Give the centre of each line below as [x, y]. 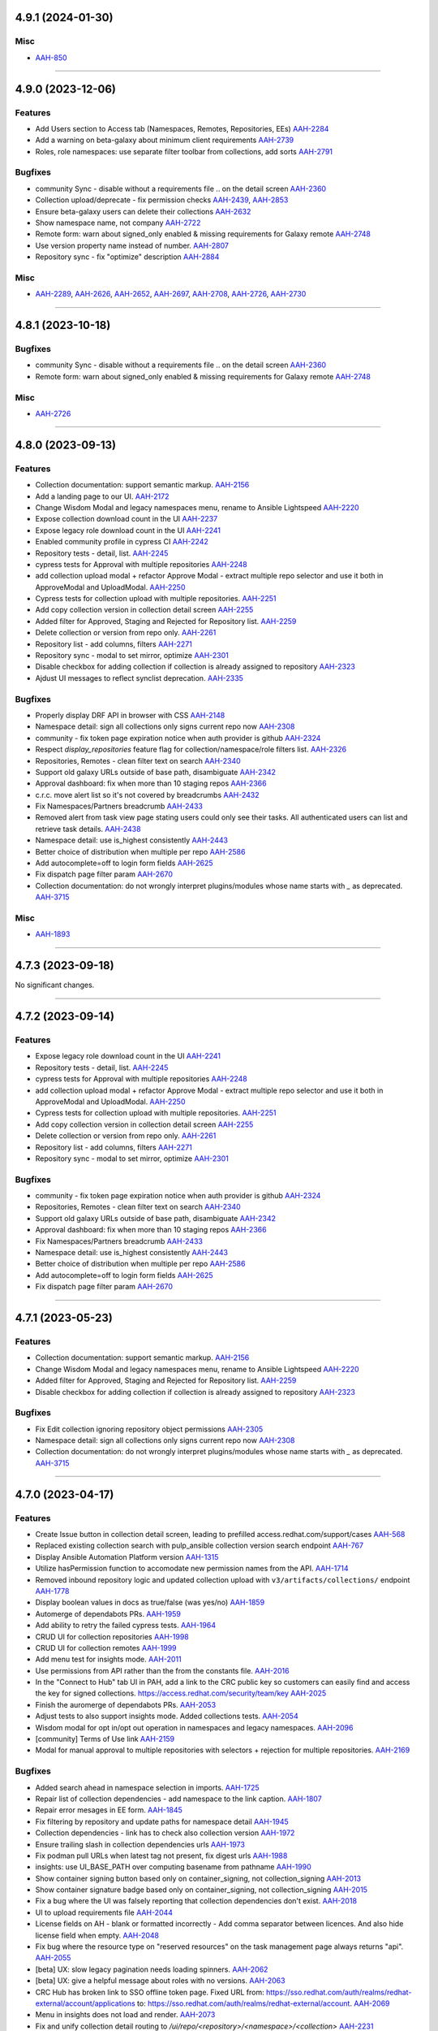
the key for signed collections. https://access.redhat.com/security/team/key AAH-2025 [181, 1693]
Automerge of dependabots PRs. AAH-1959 [108, 1613]
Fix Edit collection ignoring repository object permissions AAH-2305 [149, 1429]
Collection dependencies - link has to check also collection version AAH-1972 [165, 1833]
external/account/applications [85, 2003]
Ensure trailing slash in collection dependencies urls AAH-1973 [140, 1844]
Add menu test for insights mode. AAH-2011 [108, 1659]
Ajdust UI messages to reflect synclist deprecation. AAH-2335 [139, 678]
